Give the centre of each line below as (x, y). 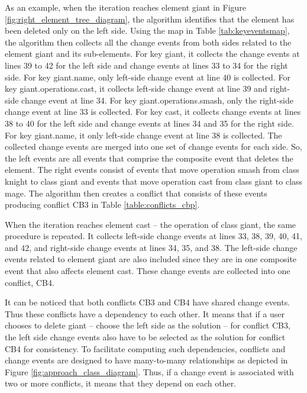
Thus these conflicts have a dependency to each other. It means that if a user (145, 313)
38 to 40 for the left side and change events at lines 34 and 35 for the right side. (149, 123)
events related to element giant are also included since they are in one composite (151, 259)
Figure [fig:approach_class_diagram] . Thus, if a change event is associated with (149, 371)
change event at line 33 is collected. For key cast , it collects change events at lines (153, 112)
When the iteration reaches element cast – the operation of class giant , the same (151, 224)
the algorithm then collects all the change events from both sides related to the (148, 42)
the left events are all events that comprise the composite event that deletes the (149, 158)
